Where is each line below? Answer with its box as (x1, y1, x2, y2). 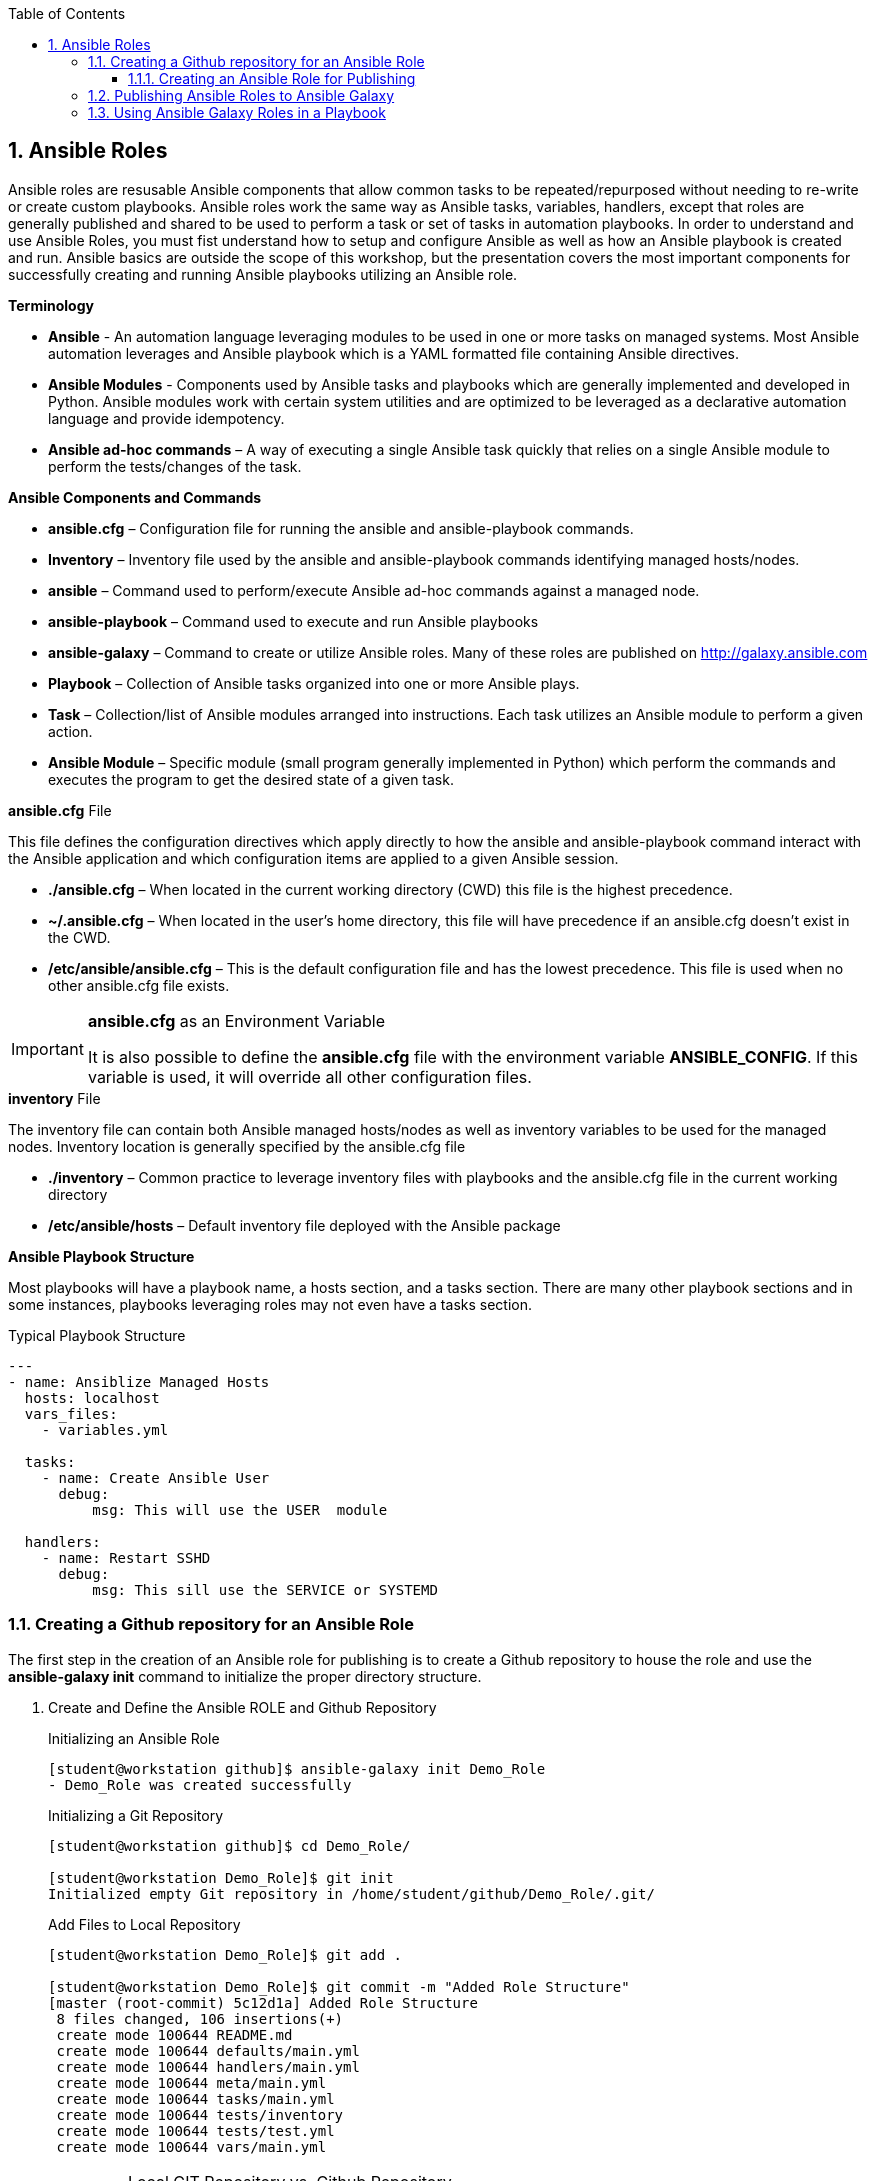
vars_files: (24, 1405, 118, 1422)
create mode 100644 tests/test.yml (56, 2122, 335, 2139)
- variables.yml (41, 1421, 169, 1438)
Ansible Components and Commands (8, 488, 262, 506)
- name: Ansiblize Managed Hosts (8, 1373, 270, 1390)
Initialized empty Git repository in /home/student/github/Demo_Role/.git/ (48, 1885, 655, 1902)
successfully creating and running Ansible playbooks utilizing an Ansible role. (8, 265, 518, 283)
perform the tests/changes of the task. (48, 457, 302, 475)
